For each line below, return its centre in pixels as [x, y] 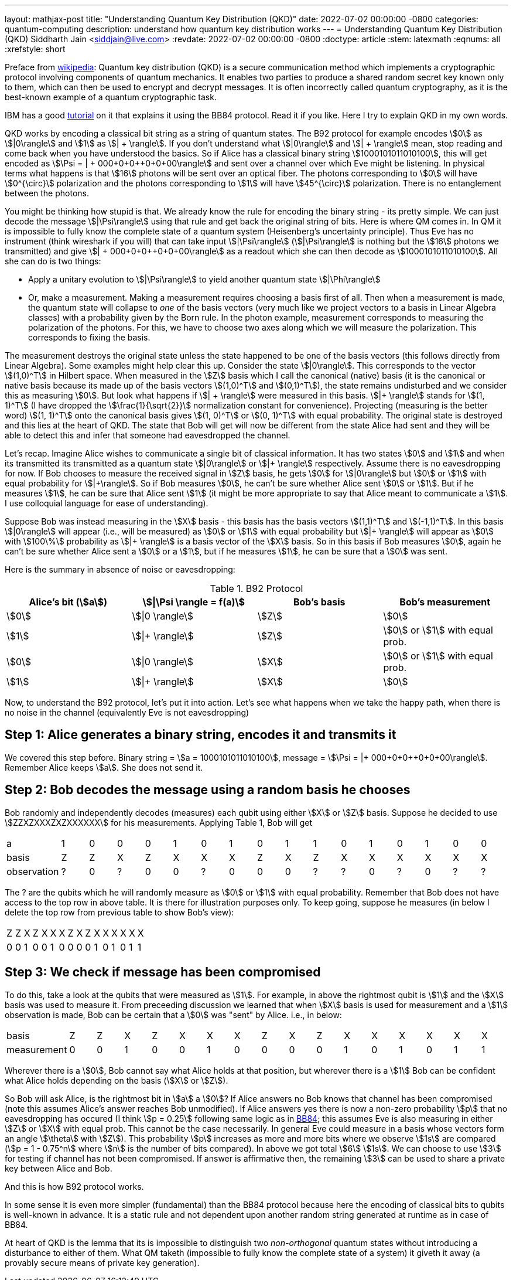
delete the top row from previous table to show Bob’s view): [119, 912]
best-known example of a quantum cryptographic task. [111, 97]
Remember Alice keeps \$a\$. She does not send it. [104, 767]
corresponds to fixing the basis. [89, 337]
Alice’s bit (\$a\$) [68, 602]
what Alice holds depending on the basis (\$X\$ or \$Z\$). [117, 1080]
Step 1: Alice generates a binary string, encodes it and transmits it [201, 735]
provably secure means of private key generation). [102, 1262]
